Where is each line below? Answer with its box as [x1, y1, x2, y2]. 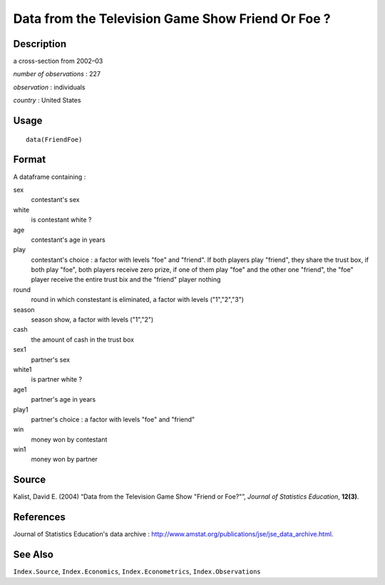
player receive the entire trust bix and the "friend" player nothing [31, 275, 221, 284]
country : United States [13, 96, 81, 105]
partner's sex [31, 355, 71, 364]
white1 [13, 365, 32, 374]
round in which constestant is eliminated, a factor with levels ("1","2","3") [31, 295, 245, 304]
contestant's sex [31, 195, 80, 204]
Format [13, 153, 46, 166]
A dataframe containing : [13, 172, 86, 181]
